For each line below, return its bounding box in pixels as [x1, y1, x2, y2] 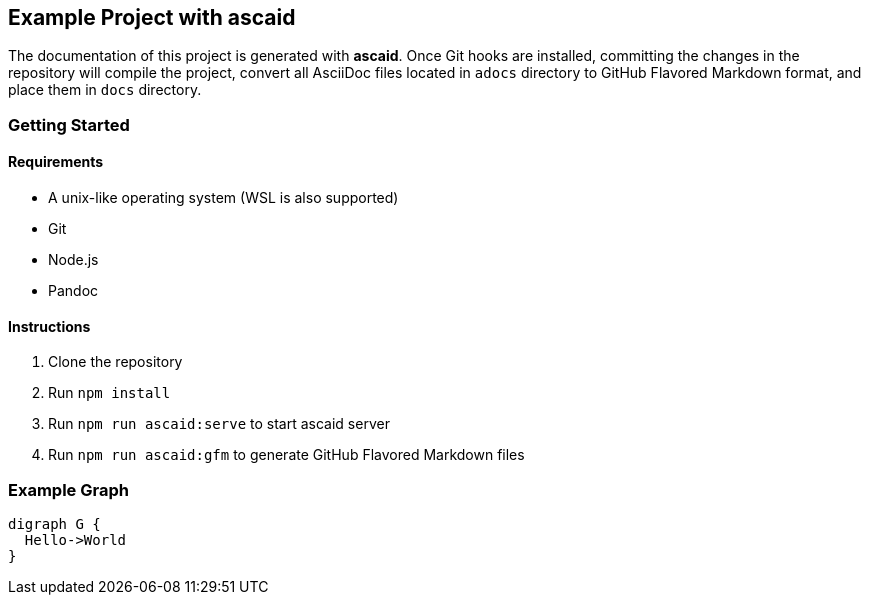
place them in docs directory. [8, 81, 202, 99]
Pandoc [48, 282, 99, 300]
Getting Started [8, 114, 130, 135]
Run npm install [48, 384, 171, 402]
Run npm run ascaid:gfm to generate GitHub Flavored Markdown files [48, 446, 525, 464]
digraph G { [8, 515, 101, 532]
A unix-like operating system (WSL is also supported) [48, 189, 399, 207]
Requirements [8, 153, 104, 171]
